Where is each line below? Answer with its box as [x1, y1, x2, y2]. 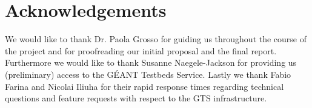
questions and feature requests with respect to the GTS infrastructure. [5, 92, 267, 104]
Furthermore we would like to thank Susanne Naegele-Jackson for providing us [5, 56, 297, 69]
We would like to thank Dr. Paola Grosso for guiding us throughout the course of [5, 33, 307, 45]
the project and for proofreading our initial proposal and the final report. [5, 44, 277, 57]
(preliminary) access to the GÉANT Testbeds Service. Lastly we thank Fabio [5, 68, 291, 80]
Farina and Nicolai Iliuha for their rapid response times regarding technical [5, 80, 284, 92]
